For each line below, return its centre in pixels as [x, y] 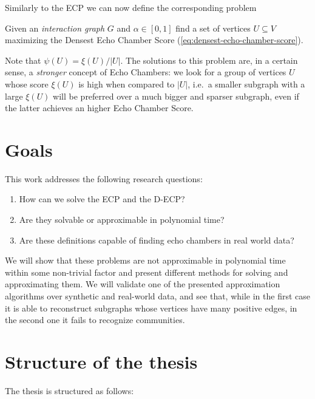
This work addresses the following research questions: [104, 178]
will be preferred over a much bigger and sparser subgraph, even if [176, 96]
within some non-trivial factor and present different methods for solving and [147, 272]
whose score [27, 84]
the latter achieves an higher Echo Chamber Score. [99, 108]
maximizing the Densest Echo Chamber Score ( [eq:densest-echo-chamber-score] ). [154, 40]
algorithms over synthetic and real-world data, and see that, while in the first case [158, 296]
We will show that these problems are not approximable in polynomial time [145, 260]
